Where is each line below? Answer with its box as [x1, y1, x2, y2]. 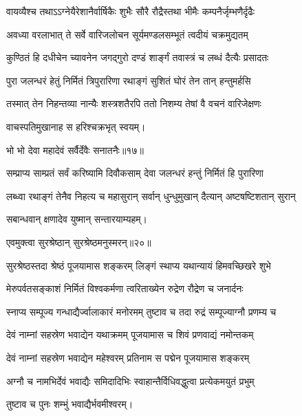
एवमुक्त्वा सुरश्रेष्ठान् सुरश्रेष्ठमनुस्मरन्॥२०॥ [6, 234, 151, 249]
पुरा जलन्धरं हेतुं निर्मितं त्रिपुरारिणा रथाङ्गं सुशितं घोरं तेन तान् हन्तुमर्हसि [6, 73, 251, 87]
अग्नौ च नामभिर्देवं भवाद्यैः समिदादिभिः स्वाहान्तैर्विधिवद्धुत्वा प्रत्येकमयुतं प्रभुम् [6, 373, 255, 388]
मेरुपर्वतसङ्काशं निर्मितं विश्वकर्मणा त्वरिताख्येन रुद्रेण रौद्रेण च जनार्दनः [6, 281, 244, 296]
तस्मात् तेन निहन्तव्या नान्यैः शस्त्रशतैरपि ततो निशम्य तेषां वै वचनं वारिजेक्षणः [6, 96, 261, 111]
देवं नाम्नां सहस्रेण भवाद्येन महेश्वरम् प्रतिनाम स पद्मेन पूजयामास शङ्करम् [6, 350, 250, 364]
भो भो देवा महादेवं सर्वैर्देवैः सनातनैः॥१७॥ [6, 142, 144, 157]
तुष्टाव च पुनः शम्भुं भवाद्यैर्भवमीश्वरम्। [6, 397, 133, 411]
